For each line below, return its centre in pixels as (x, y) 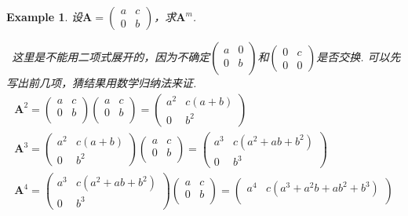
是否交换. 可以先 (359, 57)
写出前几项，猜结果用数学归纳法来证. (102, 82)
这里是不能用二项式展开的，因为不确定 (111, 57)
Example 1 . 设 (45, 16)
